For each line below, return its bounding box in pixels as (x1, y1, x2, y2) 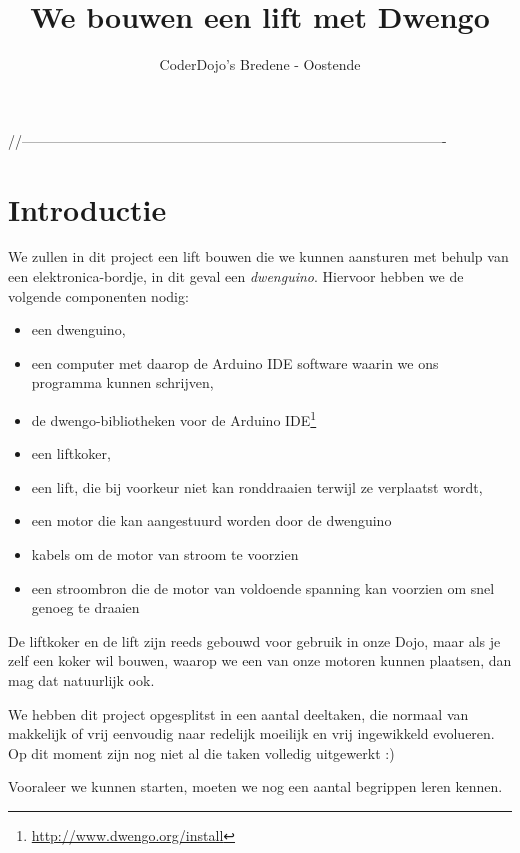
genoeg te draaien (31, 597, 140, 618)
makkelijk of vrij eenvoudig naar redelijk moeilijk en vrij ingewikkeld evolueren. (8, 723, 495, 744)
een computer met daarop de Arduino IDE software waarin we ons (31, 352, 439, 373)
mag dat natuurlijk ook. (8, 670, 155, 690)
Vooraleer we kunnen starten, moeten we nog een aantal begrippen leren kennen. (8, 776, 503, 797)
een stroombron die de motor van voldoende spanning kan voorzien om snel (31, 577, 495, 598)
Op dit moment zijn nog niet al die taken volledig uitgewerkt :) (8, 742, 395, 763)
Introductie (8, 188, 167, 229)
